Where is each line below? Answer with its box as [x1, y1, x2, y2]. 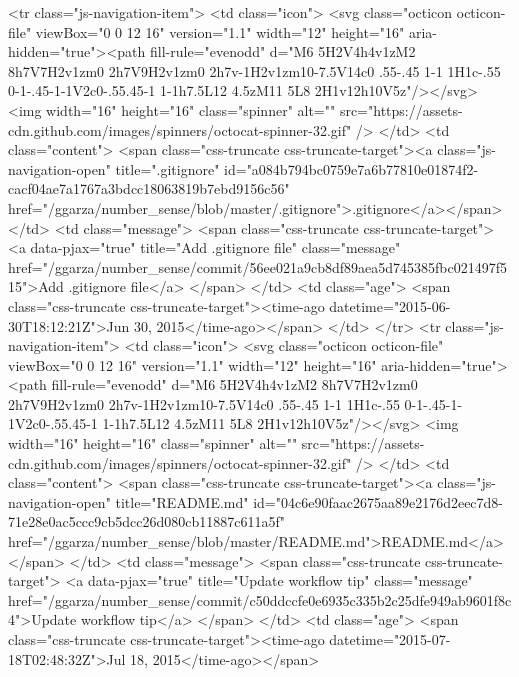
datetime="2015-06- [329, 295, 451, 316]
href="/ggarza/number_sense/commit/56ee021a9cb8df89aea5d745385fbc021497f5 [8, 256, 508, 277]
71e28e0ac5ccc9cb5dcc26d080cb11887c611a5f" [8, 511, 286, 532]
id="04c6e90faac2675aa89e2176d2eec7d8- [253, 491, 504, 512]
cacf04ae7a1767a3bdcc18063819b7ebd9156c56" [8, 178, 290, 199]
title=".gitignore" [115, 158, 220, 179]
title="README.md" [115, 491, 249, 512]
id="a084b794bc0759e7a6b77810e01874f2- [224, 158, 479, 179]
